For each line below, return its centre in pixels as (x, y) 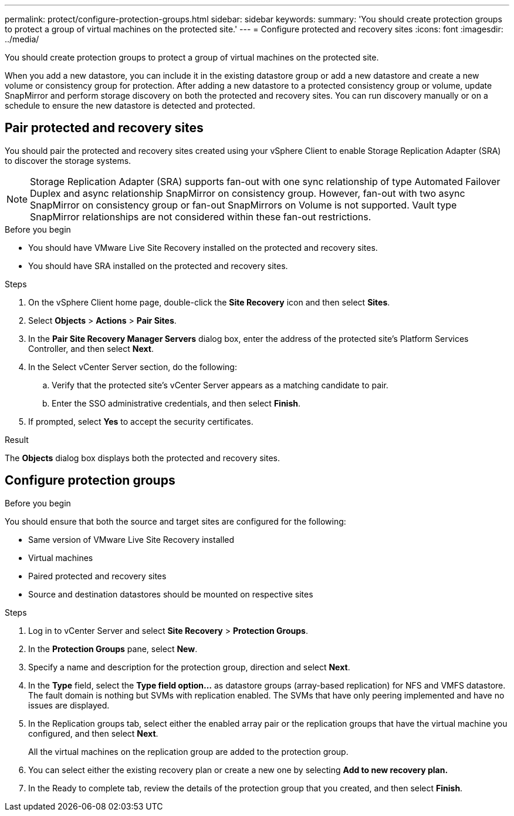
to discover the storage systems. (68, 160)
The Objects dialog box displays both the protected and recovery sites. (143, 458)
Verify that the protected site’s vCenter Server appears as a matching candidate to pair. (220, 385)
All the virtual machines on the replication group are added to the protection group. (188, 751)
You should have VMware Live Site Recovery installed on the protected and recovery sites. (203, 247)
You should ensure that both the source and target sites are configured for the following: (175, 521)
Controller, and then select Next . (91, 348)
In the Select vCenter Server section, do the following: (133, 367)
